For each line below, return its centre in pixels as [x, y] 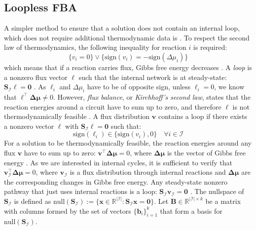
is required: [210, 47]
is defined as [33, 201]
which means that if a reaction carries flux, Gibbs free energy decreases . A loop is [128, 67]
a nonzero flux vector [36, 77]
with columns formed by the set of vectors [68, 211]
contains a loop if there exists [202, 116]
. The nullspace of [217, 191]
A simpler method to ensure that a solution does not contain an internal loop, [122, 28]
